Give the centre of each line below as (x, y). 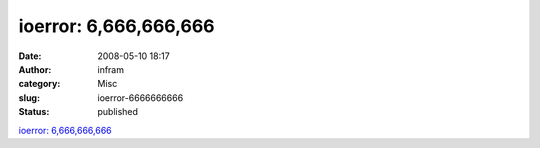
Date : (30, 56)
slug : (29, 97)
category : (39, 84)
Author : (35, 69)
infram (111, 69)
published (118, 112)
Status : (34, 112)
